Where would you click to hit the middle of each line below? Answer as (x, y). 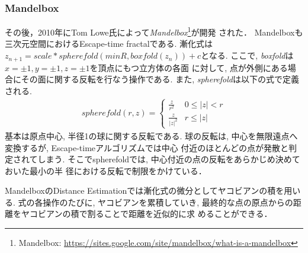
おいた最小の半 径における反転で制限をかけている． (106, 170)
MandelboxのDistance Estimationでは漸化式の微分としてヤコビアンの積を (145, 190)
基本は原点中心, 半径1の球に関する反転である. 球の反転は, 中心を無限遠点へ (151, 135)
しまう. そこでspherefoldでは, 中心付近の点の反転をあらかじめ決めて (169, 159)
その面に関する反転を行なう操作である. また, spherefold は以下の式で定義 (160, 79)
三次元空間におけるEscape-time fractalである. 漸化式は (109, 44)
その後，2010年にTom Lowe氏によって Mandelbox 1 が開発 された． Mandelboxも (154, 31)
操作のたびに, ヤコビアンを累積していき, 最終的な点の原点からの (168, 202)
